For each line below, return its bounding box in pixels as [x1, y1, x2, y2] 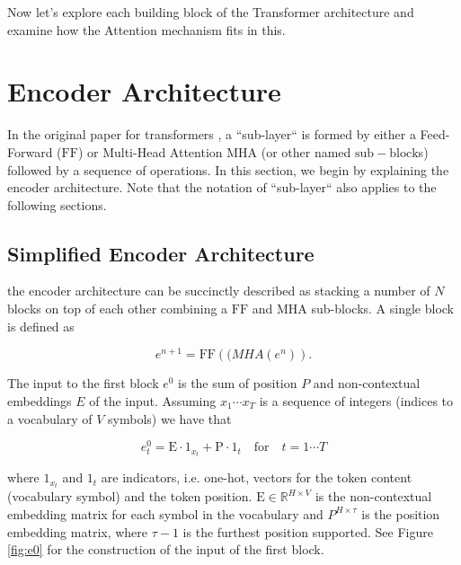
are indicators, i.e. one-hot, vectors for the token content [101, 468, 412, 487]
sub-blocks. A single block [311, 299, 455, 318]
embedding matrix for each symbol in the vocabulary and [7, 504, 324, 523]
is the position [361, 504, 440, 523]
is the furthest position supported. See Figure [182, 522, 433, 541]
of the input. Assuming [89, 391, 217, 410]
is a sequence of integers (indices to [259, 391, 454, 410]
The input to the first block [7, 374, 159, 393]
